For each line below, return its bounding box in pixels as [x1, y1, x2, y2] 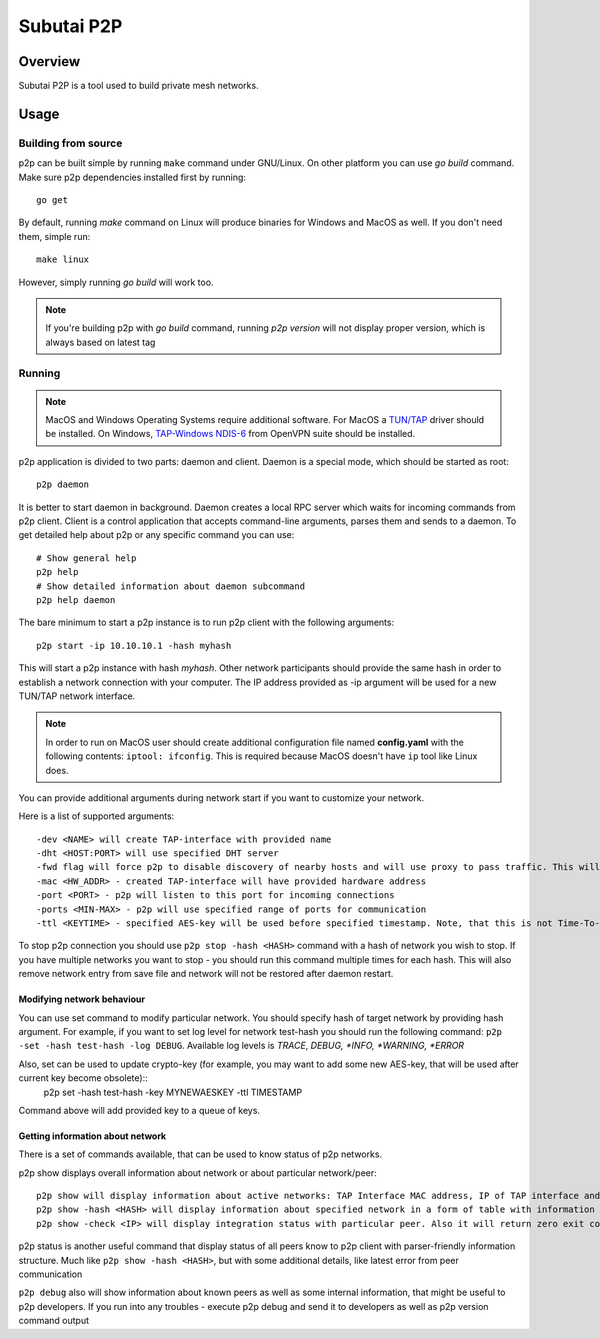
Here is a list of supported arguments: [18, 810, 175, 822]
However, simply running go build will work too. [18, 276, 214, 288]
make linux [36, 254, 90, 265]
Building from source [18, 136, 123, 150]
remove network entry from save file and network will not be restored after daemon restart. [18, 968, 394, 980]
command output [18, 1315, 90, 1327]
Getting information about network [18, 1130, 167, 1142]
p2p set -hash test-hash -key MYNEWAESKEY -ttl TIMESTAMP [43, 1086, 303, 1098]
